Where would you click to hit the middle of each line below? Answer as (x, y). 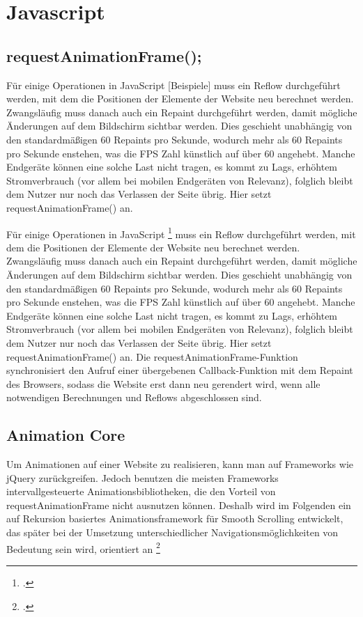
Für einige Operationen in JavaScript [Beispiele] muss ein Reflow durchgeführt (173, 85)
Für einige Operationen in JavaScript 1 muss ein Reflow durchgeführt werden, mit (181, 233)
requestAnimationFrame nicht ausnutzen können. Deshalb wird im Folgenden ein (179, 505)
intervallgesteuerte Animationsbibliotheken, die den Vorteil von (141, 491)
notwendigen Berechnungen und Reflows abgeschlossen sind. (134, 397)
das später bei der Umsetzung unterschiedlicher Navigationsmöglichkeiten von (172, 532)
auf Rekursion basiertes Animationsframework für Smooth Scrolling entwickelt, (175, 518)
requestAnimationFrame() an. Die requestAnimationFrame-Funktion (152, 356)
